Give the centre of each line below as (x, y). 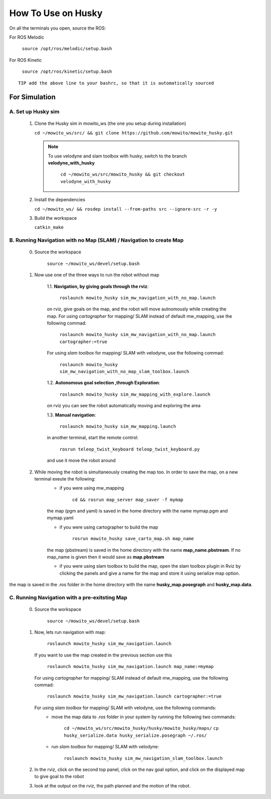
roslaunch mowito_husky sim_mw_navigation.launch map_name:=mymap (130, 667)
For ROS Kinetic (26, 60)
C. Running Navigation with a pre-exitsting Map (68, 597)
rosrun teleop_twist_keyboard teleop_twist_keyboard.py (130, 449)
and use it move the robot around (81, 460)
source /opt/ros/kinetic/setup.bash (67, 72)
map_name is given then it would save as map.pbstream (106, 557)
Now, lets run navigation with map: (70, 632)
